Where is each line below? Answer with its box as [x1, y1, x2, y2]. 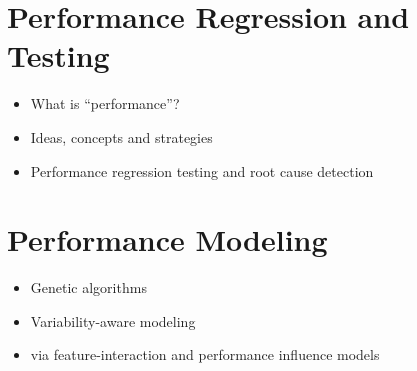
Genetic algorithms [30, 277, 147, 298]
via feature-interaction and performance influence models [30, 344, 380, 365]
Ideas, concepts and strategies [30, 126, 213, 147]
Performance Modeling [7, 219, 328, 260]
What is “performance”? [30, 93, 180, 114]
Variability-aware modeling [30, 310, 196, 331]
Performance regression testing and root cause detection [30, 160, 374, 181]
